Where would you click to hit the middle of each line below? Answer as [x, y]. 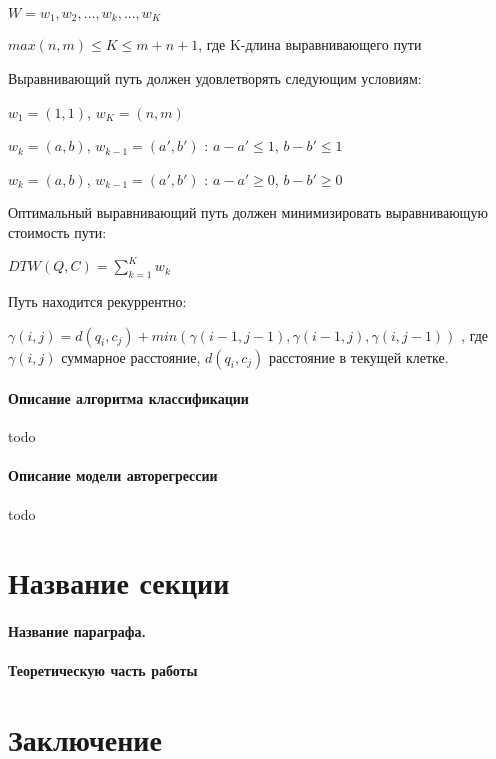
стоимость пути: [57, 232]
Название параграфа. [77, 631]
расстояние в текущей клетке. [358, 356]
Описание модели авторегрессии [113, 475]
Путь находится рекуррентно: [97, 300]
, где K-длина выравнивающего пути [310, 44]
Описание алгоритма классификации [128, 398]
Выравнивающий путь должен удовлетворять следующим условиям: [215, 78]
